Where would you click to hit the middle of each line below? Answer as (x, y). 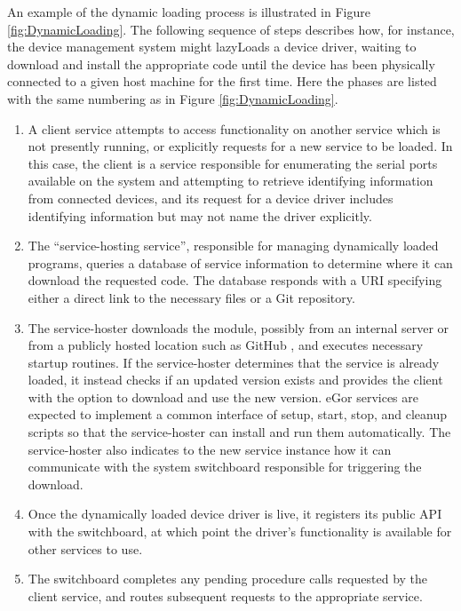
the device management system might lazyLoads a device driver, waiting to (212, 47)
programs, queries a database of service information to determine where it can (240, 262)
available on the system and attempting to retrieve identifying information (230, 181)
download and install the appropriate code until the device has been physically (221, 63)
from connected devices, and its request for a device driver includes (211, 198)
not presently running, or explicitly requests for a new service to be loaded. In (240, 146)
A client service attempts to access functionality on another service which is (234, 128)
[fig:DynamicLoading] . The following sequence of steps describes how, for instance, (231, 29)
